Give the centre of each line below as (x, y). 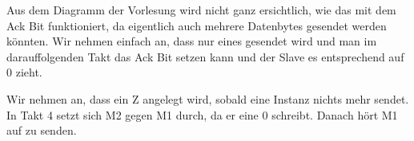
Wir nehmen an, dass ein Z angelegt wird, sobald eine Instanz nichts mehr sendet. (208, 98)
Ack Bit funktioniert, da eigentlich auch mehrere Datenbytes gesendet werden (197, 25)
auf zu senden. (42, 130)
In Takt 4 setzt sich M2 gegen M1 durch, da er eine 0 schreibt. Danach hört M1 (202, 114)
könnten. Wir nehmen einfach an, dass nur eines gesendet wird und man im (192, 41)
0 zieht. (24, 72)
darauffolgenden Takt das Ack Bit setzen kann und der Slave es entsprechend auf (205, 56)
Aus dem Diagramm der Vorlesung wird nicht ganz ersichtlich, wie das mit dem (201, 10)
